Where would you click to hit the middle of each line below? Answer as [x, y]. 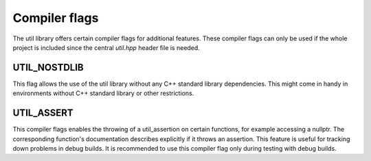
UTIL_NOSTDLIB [48, 67]
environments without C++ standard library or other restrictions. [103, 93]
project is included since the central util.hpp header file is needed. [106, 47]
